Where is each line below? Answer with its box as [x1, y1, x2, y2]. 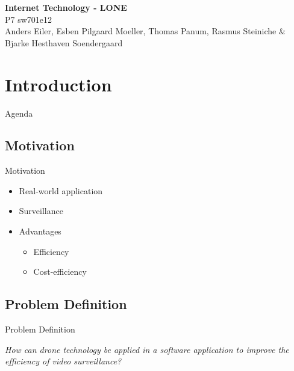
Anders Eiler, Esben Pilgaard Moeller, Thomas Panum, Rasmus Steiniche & [5, 25, 286, 37]
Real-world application [19, 184, 103, 197]
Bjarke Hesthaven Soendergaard [5, 36, 123, 49]
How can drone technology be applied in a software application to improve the [5, 343, 289, 355]
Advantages [19, 225, 61, 238]
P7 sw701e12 [5, 13, 52, 25]
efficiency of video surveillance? [5, 355, 122, 367]
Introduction [5, 72, 112, 96]
